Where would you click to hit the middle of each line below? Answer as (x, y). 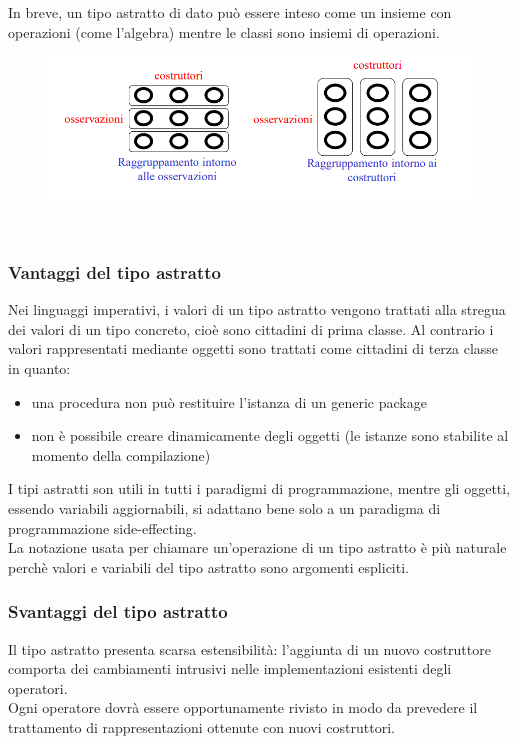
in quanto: (39, 368)
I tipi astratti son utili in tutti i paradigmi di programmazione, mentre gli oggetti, (259, 488)
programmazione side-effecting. (102, 527)
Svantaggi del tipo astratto (118, 611)
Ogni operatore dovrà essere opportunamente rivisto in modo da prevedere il (243, 707)
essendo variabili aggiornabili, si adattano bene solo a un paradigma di (224, 508)
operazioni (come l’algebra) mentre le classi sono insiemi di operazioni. (224, 31)
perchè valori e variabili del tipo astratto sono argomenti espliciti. (208, 566)
